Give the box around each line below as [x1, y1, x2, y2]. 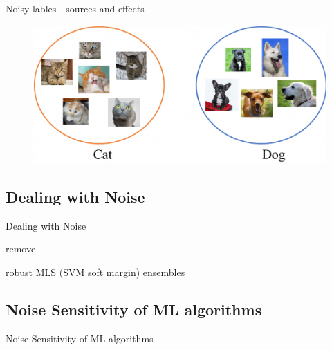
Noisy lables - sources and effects [6, 1, 145, 15]
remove [6, 241, 36, 256]
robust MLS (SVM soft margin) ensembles [6, 265, 185, 279]
